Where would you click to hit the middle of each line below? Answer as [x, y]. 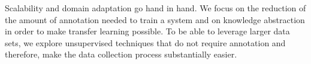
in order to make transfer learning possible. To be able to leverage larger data [147, 31]
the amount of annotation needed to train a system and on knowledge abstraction [155, 19]
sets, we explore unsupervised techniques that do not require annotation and [145, 42]
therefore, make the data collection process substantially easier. [121, 54]
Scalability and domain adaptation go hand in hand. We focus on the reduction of [155, 8]
